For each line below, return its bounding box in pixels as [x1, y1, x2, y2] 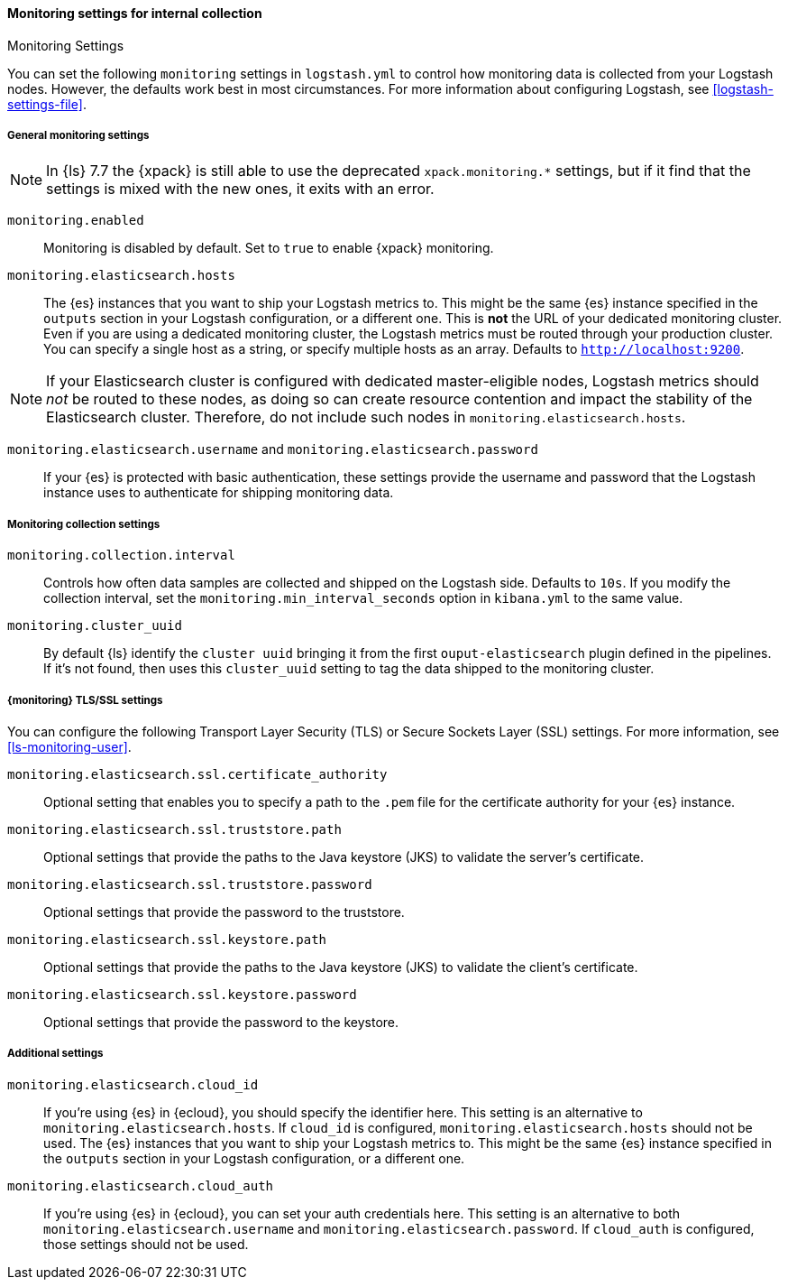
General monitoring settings [7, 129, 150, 142]
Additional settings [7, 1047, 104, 1060]
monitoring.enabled [7, 213, 144, 228]
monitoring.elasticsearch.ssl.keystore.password [7, 986, 357, 1002]
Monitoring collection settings [7, 517, 160, 531]
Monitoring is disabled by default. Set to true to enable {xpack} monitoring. [43, 240, 494, 256]
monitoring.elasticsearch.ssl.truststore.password [7, 876, 372, 892]
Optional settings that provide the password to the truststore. [43, 903, 405, 920]
